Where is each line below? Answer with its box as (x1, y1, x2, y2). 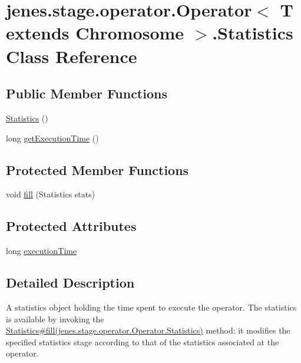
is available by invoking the (6, 312, 104, 325)
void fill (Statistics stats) (6, 188, 95, 200)
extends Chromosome (6, 21, 184, 45)
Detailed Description (6, 273, 135, 292)
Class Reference (6, 44, 137, 68)
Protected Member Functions (6, 160, 189, 179)
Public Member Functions (6, 84, 167, 103)
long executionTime (6, 245, 77, 257)
